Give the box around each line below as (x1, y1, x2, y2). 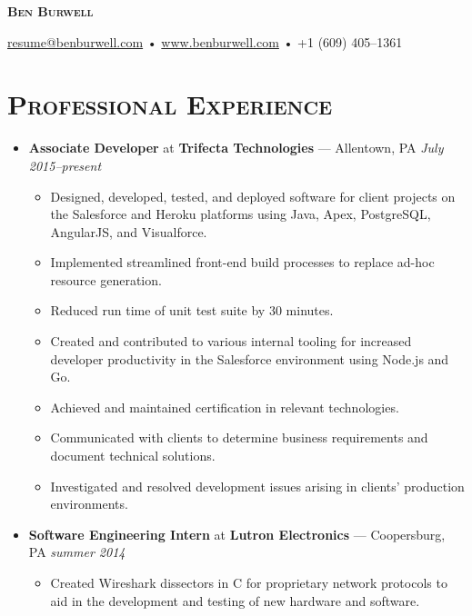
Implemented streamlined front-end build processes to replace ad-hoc (50, 253, 435, 272)
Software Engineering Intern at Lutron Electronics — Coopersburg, (28, 524, 446, 543)
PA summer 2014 (28, 542, 126, 561)
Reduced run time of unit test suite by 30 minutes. (50, 301, 334, 320)
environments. (50, 494, 128, 513)
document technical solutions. (50, 446, 216, 465)
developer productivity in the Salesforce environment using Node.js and (50, 349, 449, 368)
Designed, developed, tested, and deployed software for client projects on (50, 186, 456, 205)
